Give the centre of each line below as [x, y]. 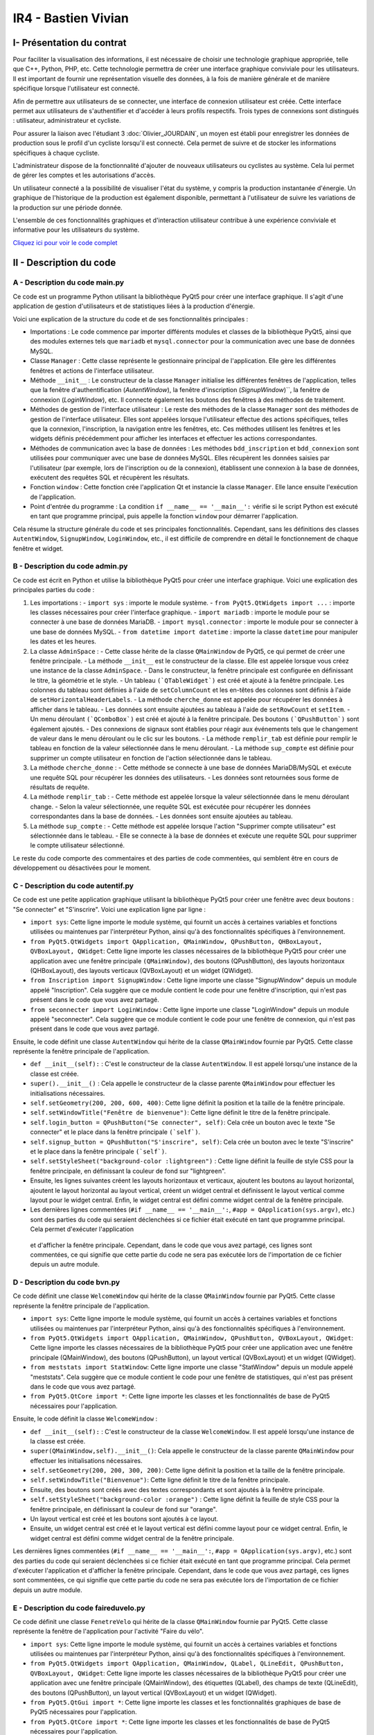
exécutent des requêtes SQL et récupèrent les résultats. [110, 477]
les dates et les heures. [63, 641]
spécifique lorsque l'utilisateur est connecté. [76, 88]
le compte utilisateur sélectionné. [77, 845]
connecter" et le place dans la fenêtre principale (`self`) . [115, 1132]
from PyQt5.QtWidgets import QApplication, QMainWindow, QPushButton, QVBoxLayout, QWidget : [192, 1338]
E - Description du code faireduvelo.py [79, 1608]
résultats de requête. [60, 787]
